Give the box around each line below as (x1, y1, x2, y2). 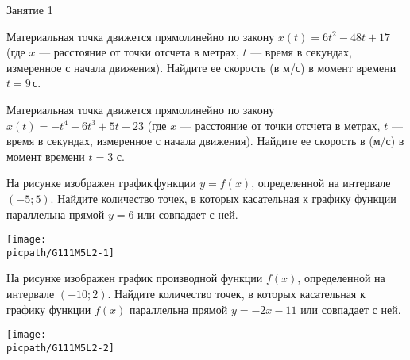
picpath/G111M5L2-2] (6, 342, 115, 354)
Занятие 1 (6, 2, 53, 17)
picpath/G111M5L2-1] (6, 247, 115, 259)
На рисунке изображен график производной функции (6, 270, 263, 286)
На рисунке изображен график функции (6, 174, 196, 191)
